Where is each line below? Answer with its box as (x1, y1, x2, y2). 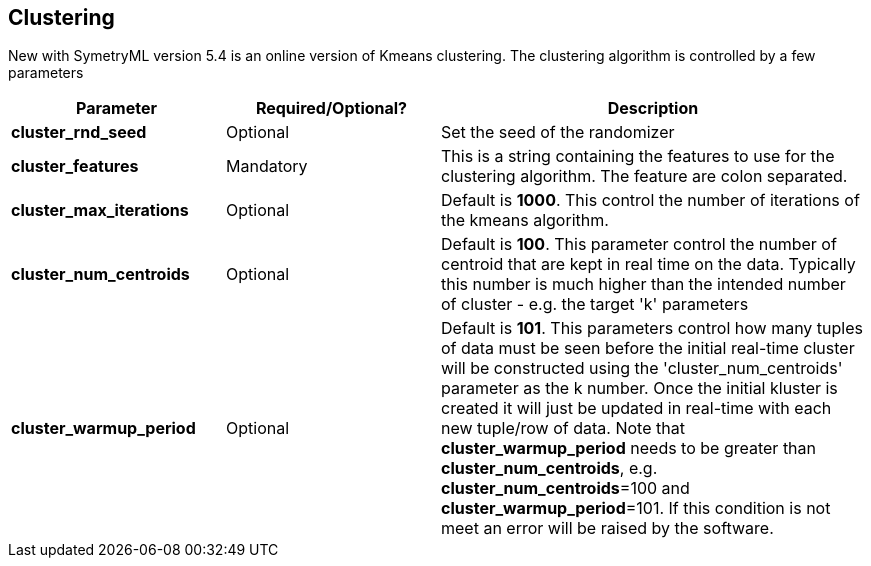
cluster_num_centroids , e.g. (441, 458, 658, 479)
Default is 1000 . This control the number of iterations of (441, 190, 860, 211)
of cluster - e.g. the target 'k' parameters (441, 294, 749, 315)
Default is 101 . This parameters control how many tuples (441, 318, 863, 339)
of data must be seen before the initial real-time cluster (441, 338, 855, 359)
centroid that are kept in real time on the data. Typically (441, 254, 856, 275)
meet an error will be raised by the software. (441, 518, 774, 539)
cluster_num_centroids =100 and (441, 478, 690, 499)
